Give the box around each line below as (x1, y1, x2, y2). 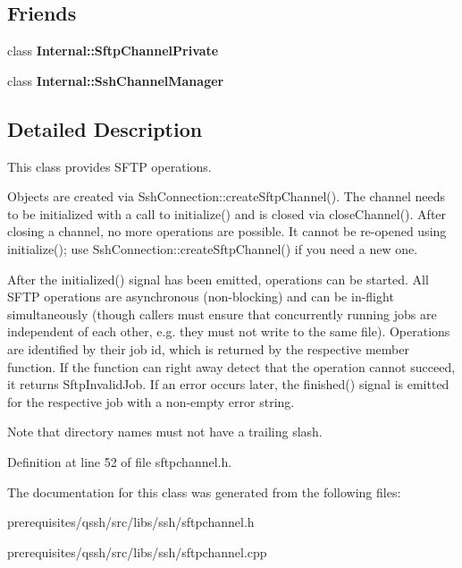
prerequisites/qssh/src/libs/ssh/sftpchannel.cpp (7, 542, 267, 561)
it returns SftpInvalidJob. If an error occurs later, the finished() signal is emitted (7, 375, 449, 394)
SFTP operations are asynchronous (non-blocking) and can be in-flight (7, 287, 394, 306)
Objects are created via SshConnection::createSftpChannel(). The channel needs (7, 187, 445, 206)
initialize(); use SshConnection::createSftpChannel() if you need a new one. (7, 239, 418, 258)
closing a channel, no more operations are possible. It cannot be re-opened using (7, 222, 447, 241)
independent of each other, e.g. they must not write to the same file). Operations (7, 322, 450, 341)
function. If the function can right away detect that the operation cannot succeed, (7, 357, 456, 376)
